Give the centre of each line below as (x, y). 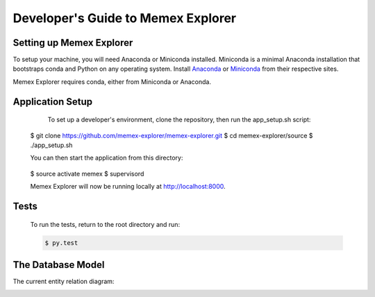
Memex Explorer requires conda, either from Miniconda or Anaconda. (112, 82)
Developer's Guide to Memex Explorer (124, 18)
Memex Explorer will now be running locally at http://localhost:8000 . (128, 187)
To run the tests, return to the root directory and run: (105, 224)
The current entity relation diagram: (64, 282)
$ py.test (61, 243)
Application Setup (53, 102)
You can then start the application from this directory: (107, 158)
